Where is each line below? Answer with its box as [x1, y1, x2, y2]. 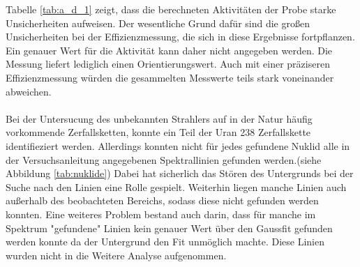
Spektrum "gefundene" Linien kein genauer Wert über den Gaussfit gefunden [6, 220, 333, 235]
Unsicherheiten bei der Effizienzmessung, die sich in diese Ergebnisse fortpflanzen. [6, 29, 355, 44]
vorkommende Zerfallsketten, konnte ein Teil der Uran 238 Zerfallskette [6, 125, 311, 139]
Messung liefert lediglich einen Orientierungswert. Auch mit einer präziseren [6, 56, 330, 71]
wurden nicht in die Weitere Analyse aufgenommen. [6, 247, 227, 262]
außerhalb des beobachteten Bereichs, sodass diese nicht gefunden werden [6, 193, 319, 208]
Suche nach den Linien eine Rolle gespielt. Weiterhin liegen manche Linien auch [6, 179, 347, 194]
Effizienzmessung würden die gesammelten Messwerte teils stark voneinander [6, 70, 334, 84]
